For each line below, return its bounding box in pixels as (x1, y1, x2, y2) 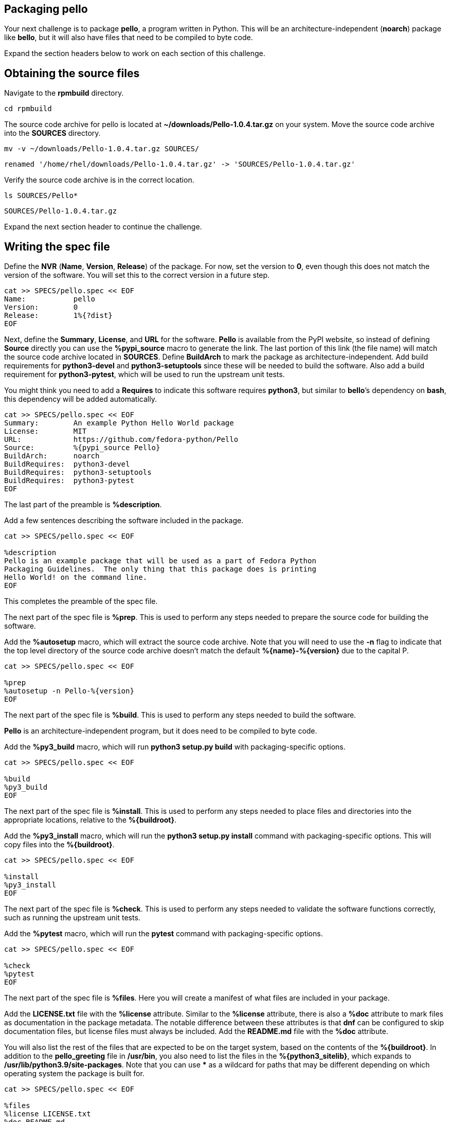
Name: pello (4, 295, 96, 304)
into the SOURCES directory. (4, 129, 101, 138)
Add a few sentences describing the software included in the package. (4, 516, 244, 525)
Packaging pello (4, 3, 88, 15)
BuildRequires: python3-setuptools (4, 468, 152, 477)
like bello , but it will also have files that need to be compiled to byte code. (4, 33, 253, 42)
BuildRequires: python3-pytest (4, 476, 134, 485)
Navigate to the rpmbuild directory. (4, 88, 124, 98)
